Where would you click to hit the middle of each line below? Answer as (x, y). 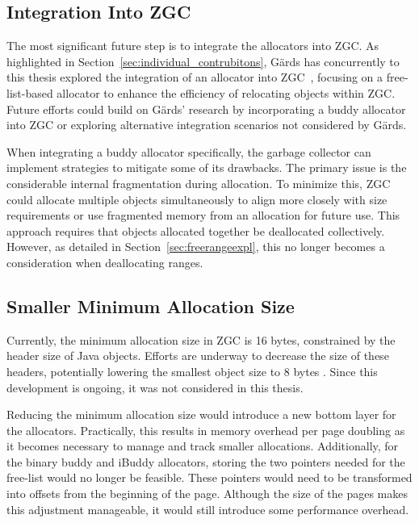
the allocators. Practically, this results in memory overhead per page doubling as (206, 430)
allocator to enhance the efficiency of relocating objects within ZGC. (226, 92)
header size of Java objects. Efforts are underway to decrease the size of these (198, 356)
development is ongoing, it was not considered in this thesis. (155, 387)
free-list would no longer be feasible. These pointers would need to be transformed (209, 477)
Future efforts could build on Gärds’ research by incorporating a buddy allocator (206, 109)
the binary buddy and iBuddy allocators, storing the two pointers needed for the (206, 461)
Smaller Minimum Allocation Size (151, 305)
